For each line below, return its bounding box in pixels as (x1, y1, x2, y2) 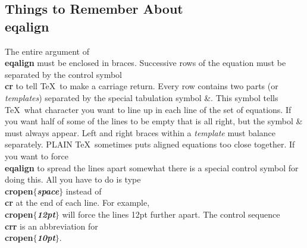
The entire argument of (5, 45, 90, 57)
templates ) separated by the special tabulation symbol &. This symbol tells (5, 91, 278, 103)
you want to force (5, 149, 68, 162)
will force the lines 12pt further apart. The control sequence (62, 208, 280, 220)
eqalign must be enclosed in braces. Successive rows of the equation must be (5, 56, 286, 69)
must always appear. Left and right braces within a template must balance (5, 126, 276, 139)
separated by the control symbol (5, 68, 123, 80)
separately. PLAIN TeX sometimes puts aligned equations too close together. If (5, 138, 295, 150)
